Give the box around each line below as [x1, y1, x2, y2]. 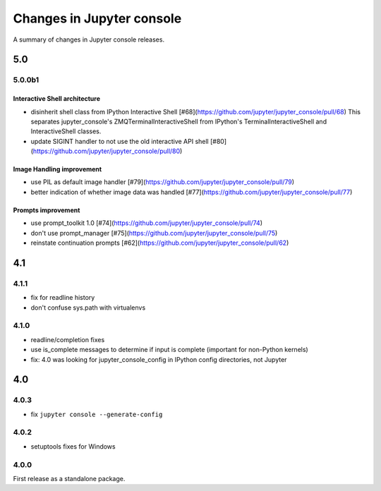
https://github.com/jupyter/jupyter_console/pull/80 [32, 147, 181, 155]
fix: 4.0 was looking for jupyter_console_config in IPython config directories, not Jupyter [30, 355, 287, 363]
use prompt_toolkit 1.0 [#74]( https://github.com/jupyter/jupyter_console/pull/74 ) [30, 219, 263, 227]
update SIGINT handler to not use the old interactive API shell [30, 137, 209, 145]
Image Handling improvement [13, 165, 102, 174]
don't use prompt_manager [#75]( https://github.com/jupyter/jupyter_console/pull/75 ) [30, 229, 278, 237]
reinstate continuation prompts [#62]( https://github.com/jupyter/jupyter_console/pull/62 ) [30, 238, 289, 247]
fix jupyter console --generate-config [30, 410, 163, 418]
